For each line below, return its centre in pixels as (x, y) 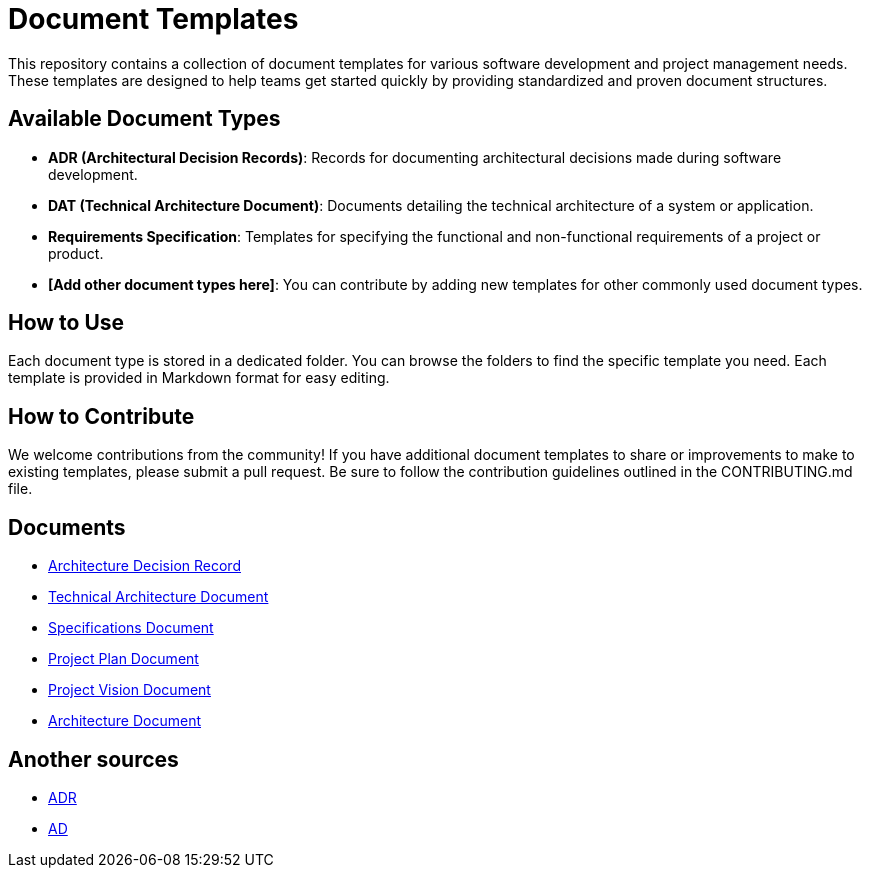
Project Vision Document (129, 690)
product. (76, 253)
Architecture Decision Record (144, 566)
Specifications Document (131, 628)
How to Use (66, 323)
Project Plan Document (123, 659)
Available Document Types (144, 119)
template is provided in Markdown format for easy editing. (199, 378)
